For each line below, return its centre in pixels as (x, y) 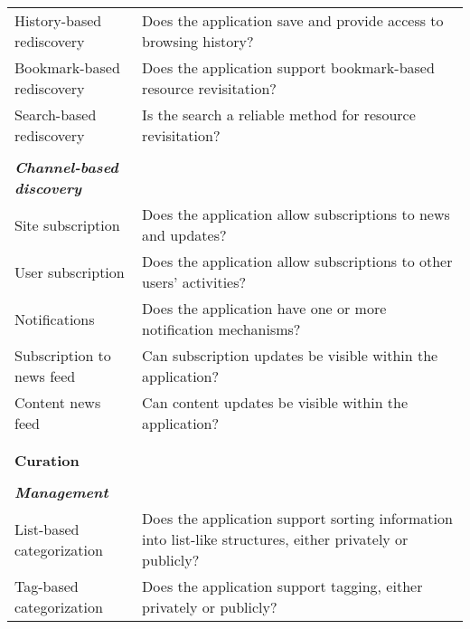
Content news (58, 402)
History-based (58, 20)
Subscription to (63, 355)
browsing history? (198, 41)
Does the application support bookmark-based (288, 67)
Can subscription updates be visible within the (290, 355)
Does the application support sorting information (297, 518)
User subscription (70, 272)
